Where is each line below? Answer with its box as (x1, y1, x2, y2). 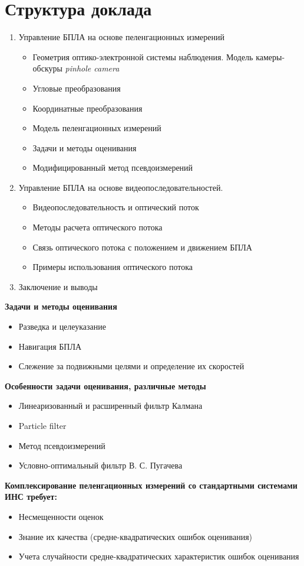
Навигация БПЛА (18, 340, 82, 352)
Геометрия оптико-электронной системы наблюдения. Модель (32, 50, 253, 63)
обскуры (32, 62, 62, 74)
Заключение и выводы (18, 280, 98, 292)
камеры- (256, 50, 285, 63)
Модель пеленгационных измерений (32, 122, 161, 134)
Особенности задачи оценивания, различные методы (5, 379, 206, 392)
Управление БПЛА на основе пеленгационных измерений (18, 31, 224, 43)
